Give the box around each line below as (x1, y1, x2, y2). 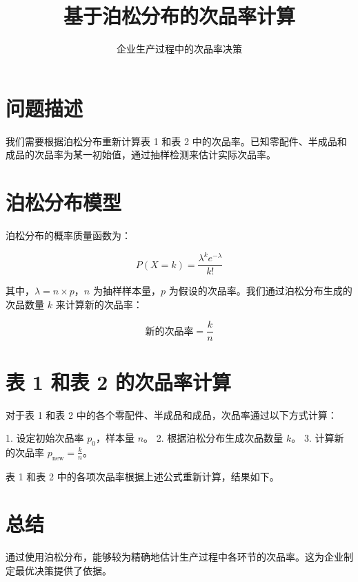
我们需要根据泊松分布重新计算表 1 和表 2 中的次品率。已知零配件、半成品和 (6, 133, 347, 148)
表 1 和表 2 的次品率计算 (6, 367, 232, 395)
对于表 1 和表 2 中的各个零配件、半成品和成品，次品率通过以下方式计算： (6, 407, 337, 422)
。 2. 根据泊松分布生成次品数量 (143, 431, 284, 445)
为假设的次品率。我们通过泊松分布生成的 (168, 283, 352, 298)
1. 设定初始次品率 (6, 431, 84, 445)
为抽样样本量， (92, 283, 161, 298)
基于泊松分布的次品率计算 (63, 1, 295, 30)
